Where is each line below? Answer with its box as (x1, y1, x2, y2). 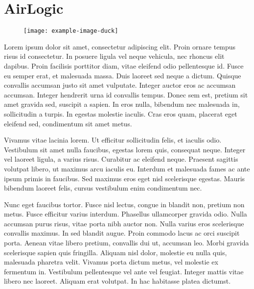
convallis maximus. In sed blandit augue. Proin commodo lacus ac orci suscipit (4, 228, 240, 238)
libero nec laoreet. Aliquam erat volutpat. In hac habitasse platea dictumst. (4, 276, 231, 286)
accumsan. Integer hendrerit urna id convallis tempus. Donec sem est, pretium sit (4, 89, 248, 99)
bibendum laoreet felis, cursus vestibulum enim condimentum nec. (4, 183, 202, 193)
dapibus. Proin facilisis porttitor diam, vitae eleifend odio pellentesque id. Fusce (4, 60, 244, 71)
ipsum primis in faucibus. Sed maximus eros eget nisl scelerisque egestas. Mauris (4, 173, 245, 183)
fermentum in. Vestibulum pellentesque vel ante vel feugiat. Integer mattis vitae (4, 266, 244, 276)
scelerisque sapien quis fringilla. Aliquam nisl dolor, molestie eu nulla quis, (4, 247, 227, 257)
